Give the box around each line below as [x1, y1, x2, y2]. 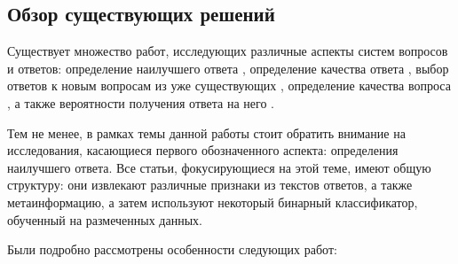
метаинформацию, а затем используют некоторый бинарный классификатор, [7, 192, 418, 211]
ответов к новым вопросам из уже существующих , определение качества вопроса [7, 76, 451, 95]
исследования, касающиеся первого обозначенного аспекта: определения [7, 141, 399, 159]
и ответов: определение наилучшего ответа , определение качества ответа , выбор [7, 58, 449, 77]
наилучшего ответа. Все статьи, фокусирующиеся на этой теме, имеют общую [7, 158, 431, 176]
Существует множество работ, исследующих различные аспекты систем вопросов [7, 42, 448, 60]
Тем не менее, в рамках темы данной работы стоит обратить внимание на [7, 123, 406, 142]
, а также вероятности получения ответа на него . [7, 93, 274, 112]
